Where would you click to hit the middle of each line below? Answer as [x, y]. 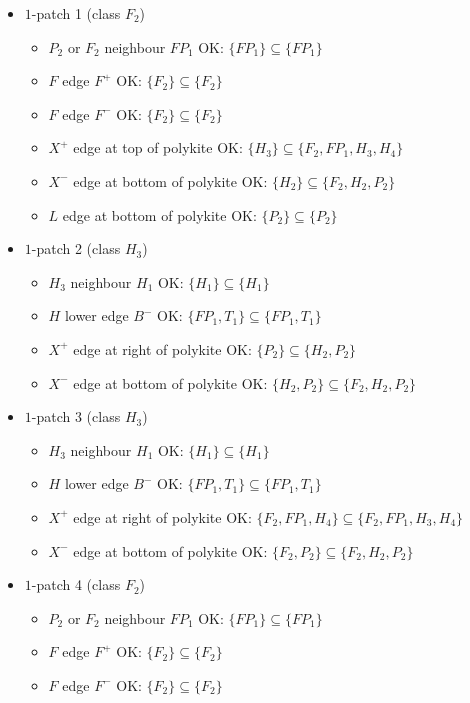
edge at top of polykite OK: [158, 147]
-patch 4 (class [76, 584]
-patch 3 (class [76, 416]
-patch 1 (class [76, 13]
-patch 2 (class [76, 248]
